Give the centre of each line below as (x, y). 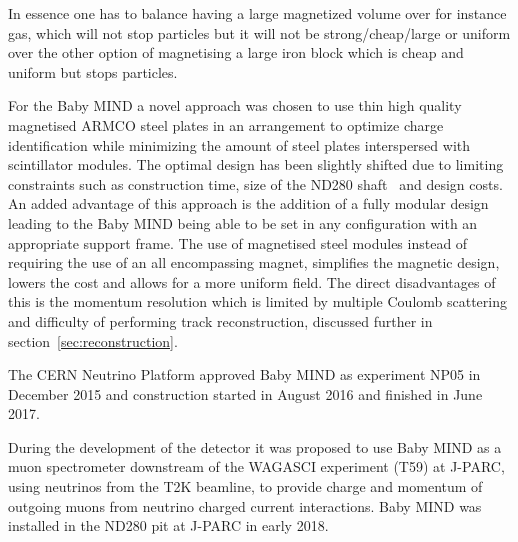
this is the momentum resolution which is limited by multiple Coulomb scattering (257, 301)
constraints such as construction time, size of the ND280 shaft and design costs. (255, 183)
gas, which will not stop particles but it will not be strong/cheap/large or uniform (259, 32)
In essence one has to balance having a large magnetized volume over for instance (257, 13)
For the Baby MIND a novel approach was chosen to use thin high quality (235, 105)
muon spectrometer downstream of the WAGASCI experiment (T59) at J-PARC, (256, 466)
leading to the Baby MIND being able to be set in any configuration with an (243, 222)
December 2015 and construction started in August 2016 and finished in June (245, 393)
